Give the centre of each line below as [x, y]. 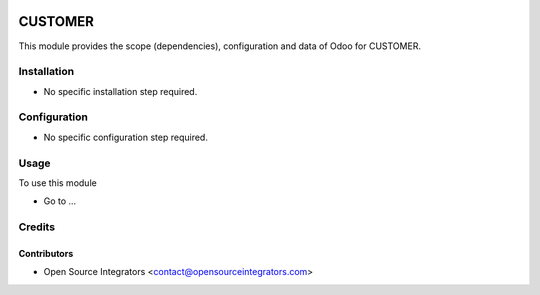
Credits [36, 227]
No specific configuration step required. [126, 137]
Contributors [46, 253]
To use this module [57, 182]
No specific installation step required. [120, 91]
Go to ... [60, 201]
